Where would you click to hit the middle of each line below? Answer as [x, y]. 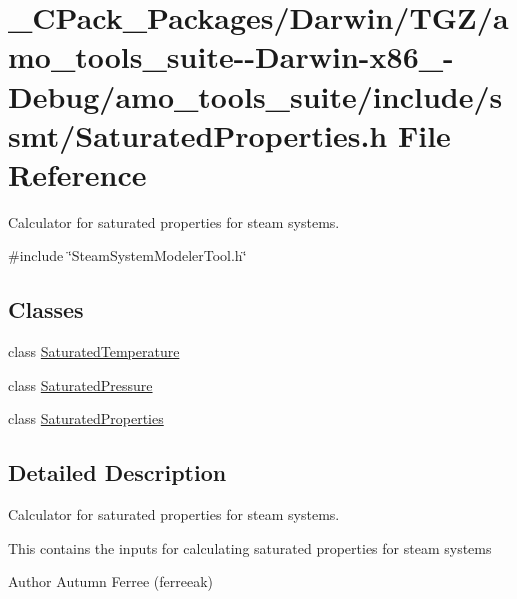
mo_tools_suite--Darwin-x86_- [231, 56]
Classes [46, 309]
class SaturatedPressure [80, 384]
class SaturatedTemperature [94, 351]
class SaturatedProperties [86, 418]
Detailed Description [117, 472]
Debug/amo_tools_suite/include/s [255, 95]
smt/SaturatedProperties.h [198, 134]
